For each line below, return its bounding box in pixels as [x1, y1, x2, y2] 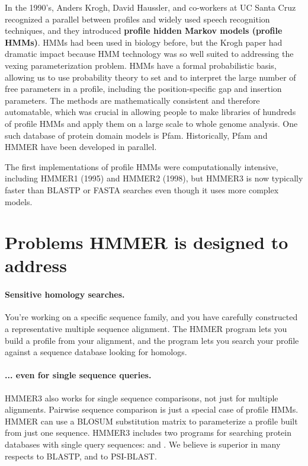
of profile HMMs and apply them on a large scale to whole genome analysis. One [5, 117, 298, 129]
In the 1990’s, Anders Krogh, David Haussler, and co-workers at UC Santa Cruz [5, 1, 296, 13]
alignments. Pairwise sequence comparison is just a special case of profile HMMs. [5, 403, 299, 416]
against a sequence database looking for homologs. [5, 346, 187, 358]
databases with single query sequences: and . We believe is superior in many [5, 438, 281, 450]
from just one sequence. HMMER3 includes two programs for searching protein [5, 426, 292, 439]
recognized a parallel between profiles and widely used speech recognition [5, 12, 270, 25]
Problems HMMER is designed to [5, 230, 288, 254]
